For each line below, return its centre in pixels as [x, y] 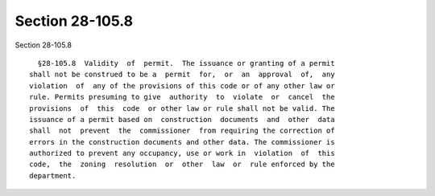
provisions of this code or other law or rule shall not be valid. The [182, 108]
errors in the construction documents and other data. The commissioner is [182, 142]
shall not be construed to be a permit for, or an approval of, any [182, 75]
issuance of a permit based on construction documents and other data [182, 119]
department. [53, 176]
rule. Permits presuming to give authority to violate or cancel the [182, 97]
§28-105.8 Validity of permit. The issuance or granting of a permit [186, 63]
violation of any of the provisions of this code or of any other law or [182, 86]
